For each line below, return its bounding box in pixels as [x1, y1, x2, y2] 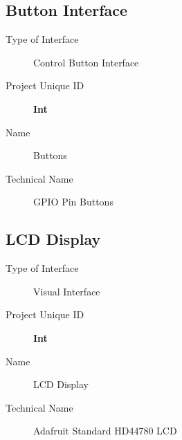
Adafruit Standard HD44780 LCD [33, 423, 177, 438]
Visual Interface [33, 284, 100, 298]
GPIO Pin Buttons [33, 194, 113, 209]
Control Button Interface [33, 55, 139, 69]
